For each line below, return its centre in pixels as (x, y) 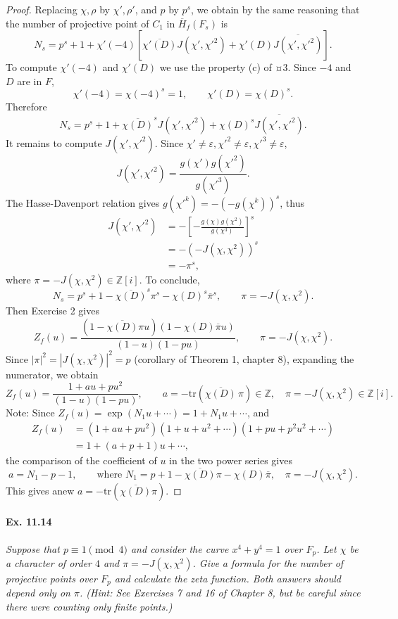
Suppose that (33, 548)
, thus (292, 202)
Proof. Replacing (42, 9)
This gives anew (40, 490)
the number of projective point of (77, 23)
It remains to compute (54, 142)
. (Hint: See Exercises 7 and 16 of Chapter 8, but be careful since (220, 593)
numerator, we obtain (52, 374)
